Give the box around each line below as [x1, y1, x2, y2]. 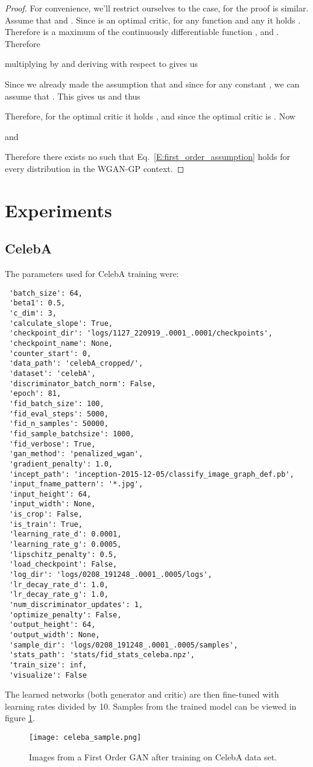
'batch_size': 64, [9, 288, 83, 298]
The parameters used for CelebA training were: [5, 267, 179, 280]
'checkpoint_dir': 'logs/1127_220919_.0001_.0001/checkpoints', [9, 329, 273, 338]
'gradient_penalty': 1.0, [9, 459, 113, 468]
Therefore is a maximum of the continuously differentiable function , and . [5, 25, 279, 38]
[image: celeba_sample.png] [29, 733, 142, 742]
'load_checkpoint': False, [9, 560, 118, 569]
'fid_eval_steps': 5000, [9, 409, 109, 418]
